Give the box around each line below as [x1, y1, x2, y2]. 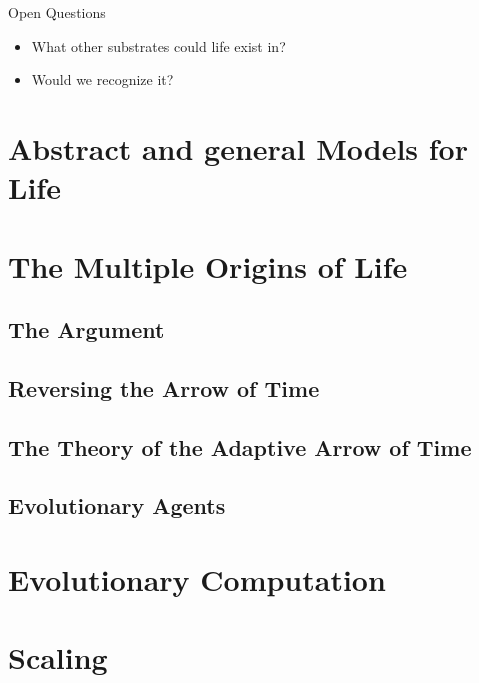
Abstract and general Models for [8, 127, 468, 168]
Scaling [8, 637, 108, 678]
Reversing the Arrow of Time [8, 372, 320, 403]
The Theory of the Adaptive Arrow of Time [8, 431, 472, 462]
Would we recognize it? [31, 69, 174, 90]
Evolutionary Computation [8, 559, 386, 600]
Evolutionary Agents [8, 490, 226, 521]
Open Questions [8, 2, 106, 22]
